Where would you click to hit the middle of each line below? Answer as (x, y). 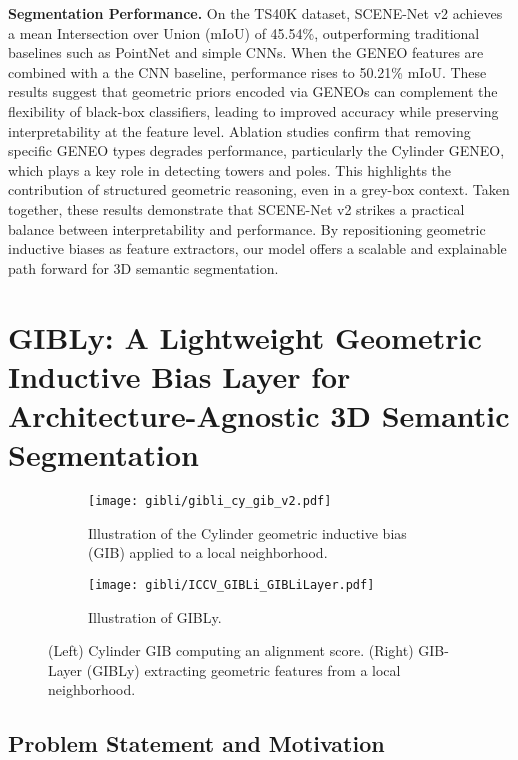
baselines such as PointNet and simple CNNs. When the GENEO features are (246, 52)
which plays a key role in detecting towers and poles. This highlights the (230, 169)
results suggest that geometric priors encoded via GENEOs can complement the (253, 91)
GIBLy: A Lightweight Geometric (245, 336)
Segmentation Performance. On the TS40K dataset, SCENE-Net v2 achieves (255, 13)
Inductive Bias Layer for (179, 375)
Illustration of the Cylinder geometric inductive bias (247, 532)
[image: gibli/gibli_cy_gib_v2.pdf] (210, 501)
